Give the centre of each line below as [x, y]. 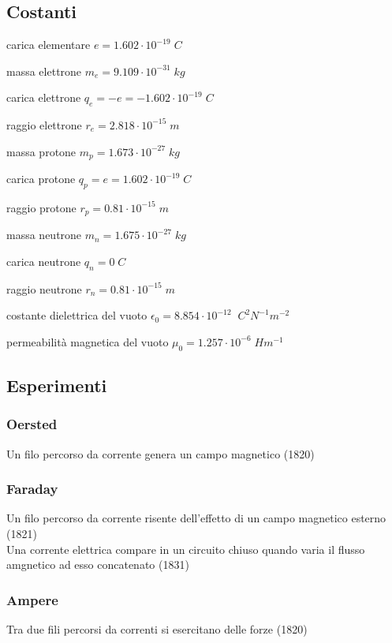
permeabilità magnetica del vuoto [88, 341]
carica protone [41, 179]
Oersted [32, 424]
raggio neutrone [44, 288]
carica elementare [49, 44]
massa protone [41, 151]
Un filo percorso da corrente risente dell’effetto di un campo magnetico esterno [196, 518]
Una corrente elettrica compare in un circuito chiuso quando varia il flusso [186, 549]
